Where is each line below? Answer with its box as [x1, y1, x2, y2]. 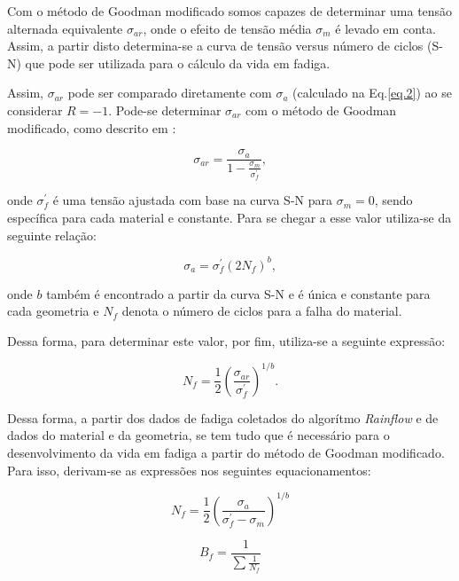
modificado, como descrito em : [7, 118, 176, 137]
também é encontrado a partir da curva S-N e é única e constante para [46, 284, 431, 302]
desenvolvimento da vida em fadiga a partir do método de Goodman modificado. [7, 444, 445, 462]
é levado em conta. [335, 19, 436, 37]
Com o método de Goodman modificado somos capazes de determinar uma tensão [7, 2, 453, 20]
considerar [7, 100, 63, 119]
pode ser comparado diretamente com [67, 83, 272, 102]
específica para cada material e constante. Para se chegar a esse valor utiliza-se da [7, 208, 452, 226]
